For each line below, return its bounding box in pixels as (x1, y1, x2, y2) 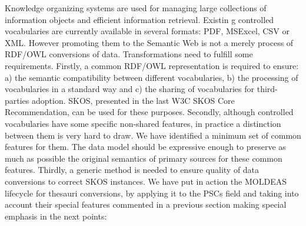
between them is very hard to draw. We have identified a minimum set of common (5, 129, 301, 141)
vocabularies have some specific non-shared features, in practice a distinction (5, 117, 281, 129)
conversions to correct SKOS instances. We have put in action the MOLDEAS (5, 175, 287, 187)
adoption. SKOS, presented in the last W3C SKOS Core (32, 94, 235, 106)
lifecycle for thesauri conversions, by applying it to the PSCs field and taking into (5, 186, 299, 199)
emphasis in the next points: (5, 209, 107, 222)
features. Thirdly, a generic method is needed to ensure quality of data (5, 163, 260, 176)
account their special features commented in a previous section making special (5, 198, 287, 211)
